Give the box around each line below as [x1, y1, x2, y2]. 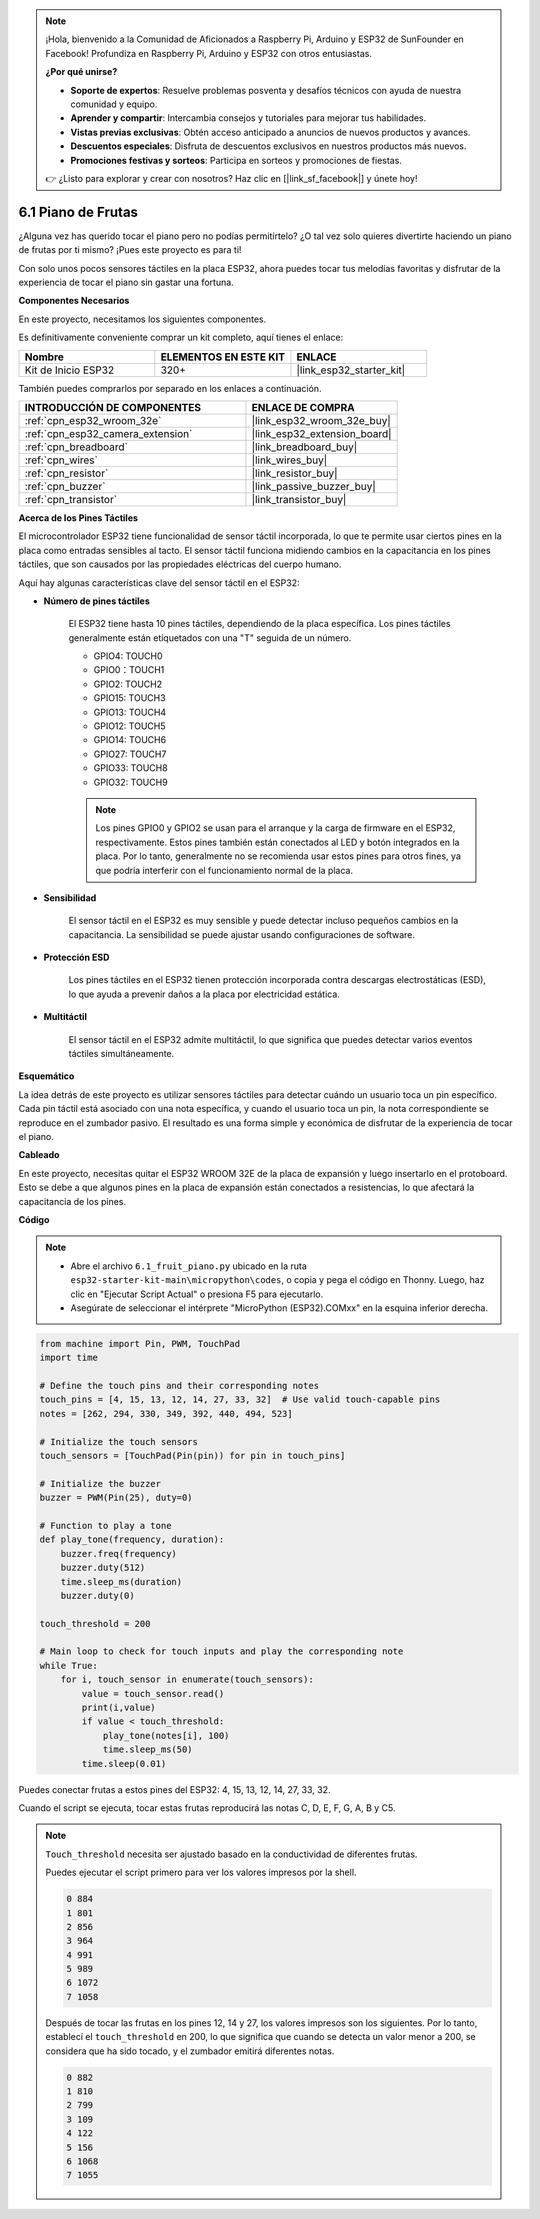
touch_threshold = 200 [39, 1618, 151, 1629]
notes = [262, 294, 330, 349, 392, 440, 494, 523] [39, 1408, 294, 1419]
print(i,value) [81, 1702, 157, 1714]
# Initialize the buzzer [39, 1478, 162, 1489]
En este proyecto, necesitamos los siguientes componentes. [18, 313, 267, 325]
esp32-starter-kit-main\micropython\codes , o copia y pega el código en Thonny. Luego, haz [70, 1274, 485, 1286]
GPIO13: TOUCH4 [93, 706, 167, 718]
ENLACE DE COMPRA [251, 400, 355, 414]
